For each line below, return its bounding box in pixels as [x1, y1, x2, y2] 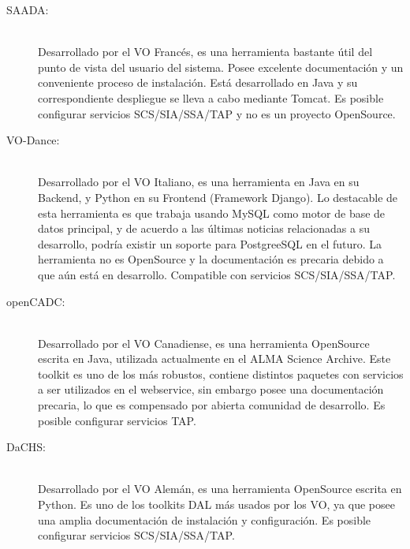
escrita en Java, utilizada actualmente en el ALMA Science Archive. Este [38, 350, 391, 367]
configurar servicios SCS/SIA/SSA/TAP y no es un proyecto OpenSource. [38, 105, 396, 121]
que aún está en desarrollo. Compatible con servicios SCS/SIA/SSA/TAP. [38, 266, 396, 282]
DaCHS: [6, 439, 46, 455]
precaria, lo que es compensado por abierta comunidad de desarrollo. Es [38, 397, 386, 413]
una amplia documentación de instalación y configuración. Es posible [38, 511, 371, 528]
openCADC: [6, 293, 65, 309]
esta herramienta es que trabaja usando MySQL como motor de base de [38, 204, 386, 221]
